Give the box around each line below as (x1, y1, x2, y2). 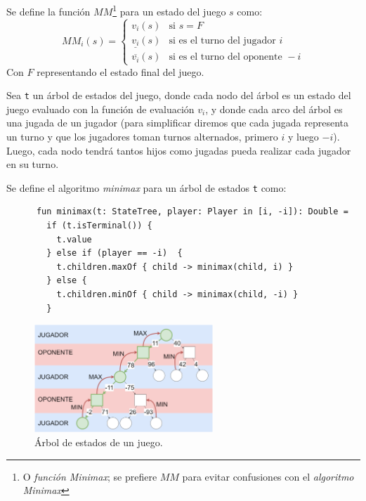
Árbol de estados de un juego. (34, 435, 163, 450)
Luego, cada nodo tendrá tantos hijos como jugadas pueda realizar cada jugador (6, 143, 351, 157)
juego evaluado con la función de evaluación (6, 101, 195, 116)
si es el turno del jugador (169, 35, 276, 46)
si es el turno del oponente (169, 52, 282, 63)
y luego (287, 129, 319, 143)
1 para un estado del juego (112, 2, 226, 18)
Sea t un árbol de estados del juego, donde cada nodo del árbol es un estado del (6, 88, 351, 103)
